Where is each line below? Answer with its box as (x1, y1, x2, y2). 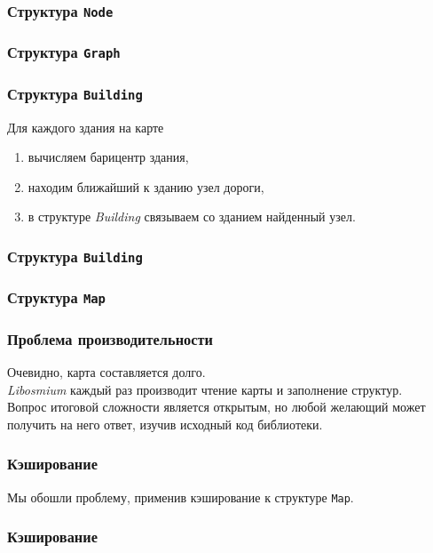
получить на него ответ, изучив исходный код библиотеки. (7, 414, 323, 433)
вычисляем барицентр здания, (28, 148, 189, 166)
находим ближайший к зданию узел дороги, (28, 177, 264, 196)
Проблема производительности (7, 327, 213, 349)
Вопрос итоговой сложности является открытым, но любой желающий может (7, 397, 426, 416)
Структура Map (7, 286, 106, 309)
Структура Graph (7, 41, 121, 63)
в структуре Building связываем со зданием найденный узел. (28, 207, 356, 226)
